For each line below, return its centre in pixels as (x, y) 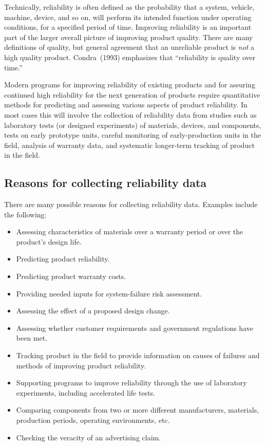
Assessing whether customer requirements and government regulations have (135, 328)
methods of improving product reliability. (81, 365)
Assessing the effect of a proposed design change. (93, 311)
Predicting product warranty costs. (71, 276)
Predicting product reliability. (63, 259)
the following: (25, 214)
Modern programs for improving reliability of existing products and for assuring (130, 85)
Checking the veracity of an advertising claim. (89, 437)
